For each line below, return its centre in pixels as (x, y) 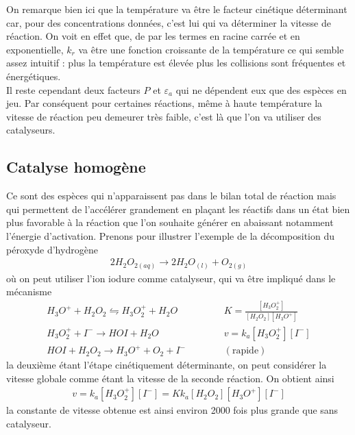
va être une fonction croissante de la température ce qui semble (211, 49)
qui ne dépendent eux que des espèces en (261, 89)
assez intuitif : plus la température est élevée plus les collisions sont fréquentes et (176, 63)
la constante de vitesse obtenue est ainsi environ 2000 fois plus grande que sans (172, 410)
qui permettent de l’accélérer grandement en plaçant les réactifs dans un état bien (178, 209)
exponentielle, (35, 49)
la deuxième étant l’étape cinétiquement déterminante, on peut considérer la (167, 365)
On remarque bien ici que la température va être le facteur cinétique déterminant (177, 9)
